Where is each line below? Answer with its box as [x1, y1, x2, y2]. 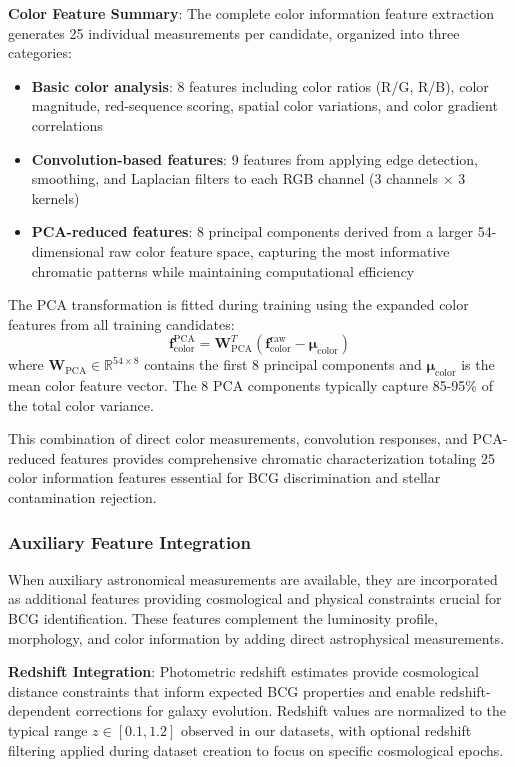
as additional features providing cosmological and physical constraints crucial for [8, 588, 502, 609]
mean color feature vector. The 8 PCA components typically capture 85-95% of [8, 375, 493, 396]
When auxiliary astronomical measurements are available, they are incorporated [8, 568, 498, 589]
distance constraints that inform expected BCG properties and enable [8, 680, 435, 701]
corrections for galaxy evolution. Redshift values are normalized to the [75, 700, 507, 721]
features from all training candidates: [8, 313, 235, 334]
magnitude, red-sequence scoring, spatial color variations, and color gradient [31, 95, 498, 116]
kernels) [31, 187, 80, 208]
